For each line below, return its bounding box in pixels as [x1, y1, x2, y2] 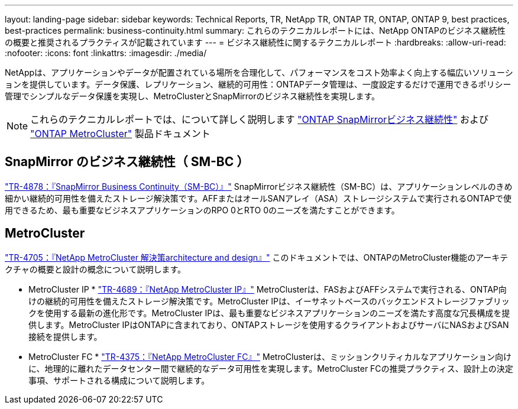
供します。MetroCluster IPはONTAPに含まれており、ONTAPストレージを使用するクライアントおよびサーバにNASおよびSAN [28, 319, 509, 330]
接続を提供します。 [28, 331, 102, 342]
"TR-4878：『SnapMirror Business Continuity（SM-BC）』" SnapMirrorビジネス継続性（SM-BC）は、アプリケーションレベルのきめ [5, 181, 513, 191]
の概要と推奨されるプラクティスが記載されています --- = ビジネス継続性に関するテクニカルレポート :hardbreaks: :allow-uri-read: [5, 37, 506, 47]
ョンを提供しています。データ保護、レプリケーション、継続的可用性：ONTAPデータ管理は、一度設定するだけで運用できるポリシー [5, 79, 511, 89]
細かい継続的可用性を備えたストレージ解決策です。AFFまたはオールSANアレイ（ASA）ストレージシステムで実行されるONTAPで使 [5, 193, 511, 203]
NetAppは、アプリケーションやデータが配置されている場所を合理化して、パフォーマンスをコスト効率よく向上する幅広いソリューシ [5, 67, 513, 77]
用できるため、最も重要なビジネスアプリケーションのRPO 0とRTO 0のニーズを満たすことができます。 [5, 204, 400, 215]
